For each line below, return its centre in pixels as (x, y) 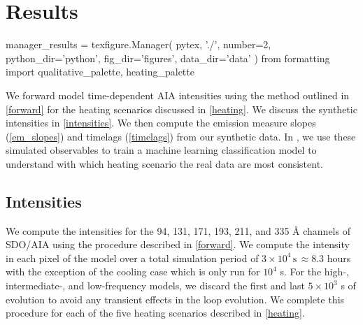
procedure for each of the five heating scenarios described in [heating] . (155, 313)
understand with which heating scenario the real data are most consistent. (164, 163)
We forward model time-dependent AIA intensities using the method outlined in (178, 95)
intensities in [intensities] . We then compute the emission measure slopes (161, 123)
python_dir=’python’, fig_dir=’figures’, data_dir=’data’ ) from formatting (168, 58)
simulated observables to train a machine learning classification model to (161, 150)
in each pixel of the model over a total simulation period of (132, 258)
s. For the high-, (314, 272)
